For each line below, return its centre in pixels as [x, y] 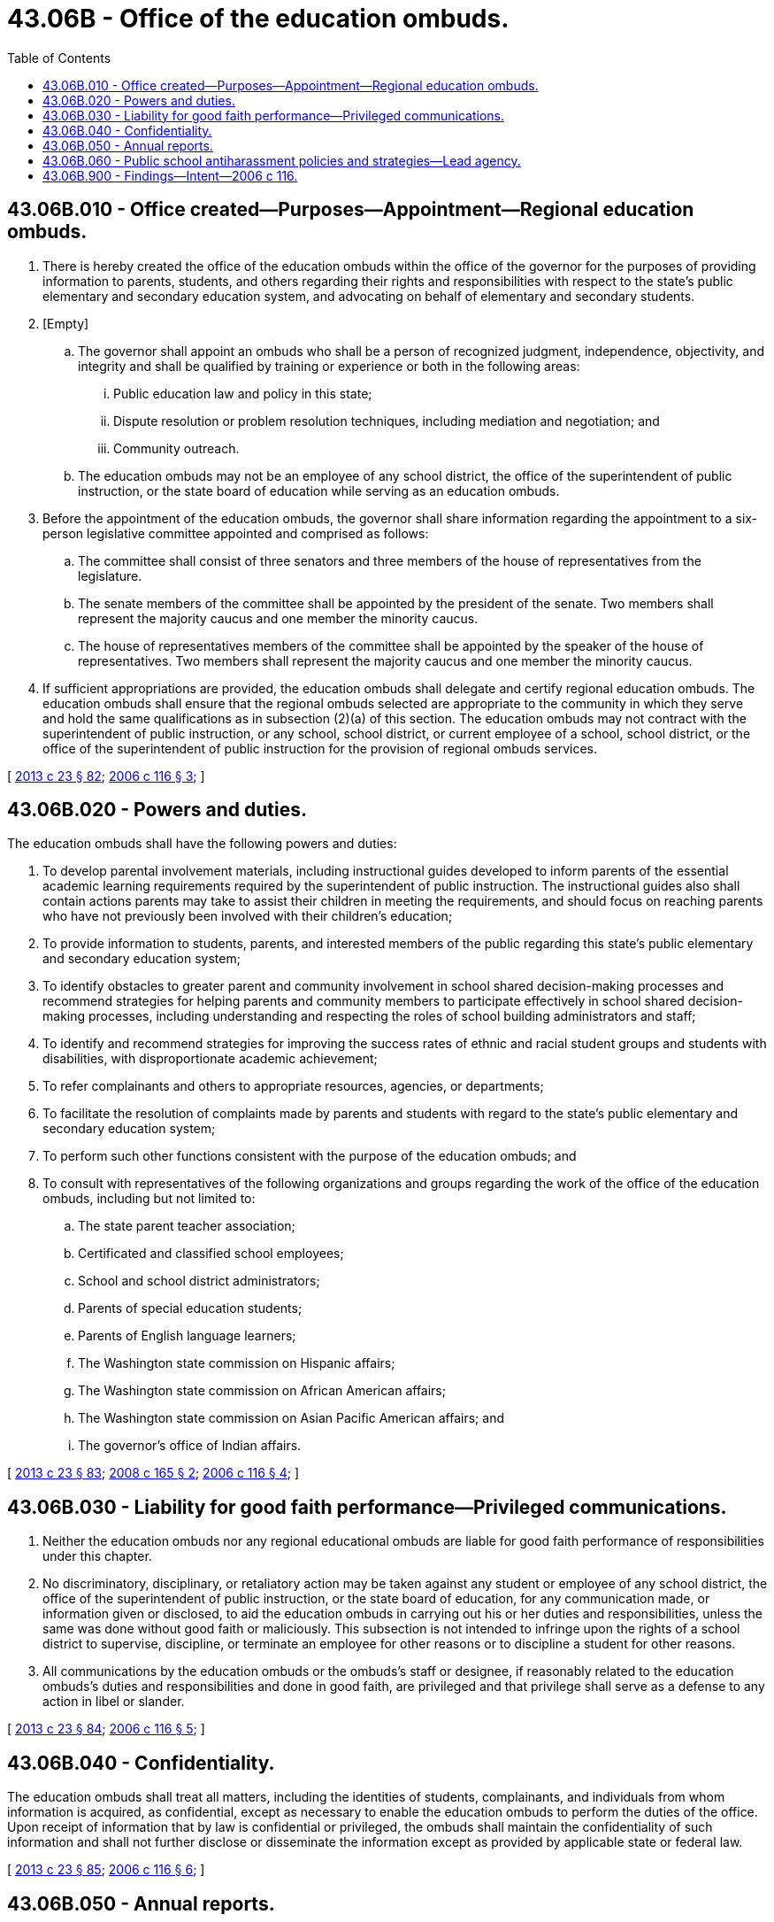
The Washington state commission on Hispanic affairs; [237, 1363]
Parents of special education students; [190, 1308]
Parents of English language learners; [187, 1336]
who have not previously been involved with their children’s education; [248, 916]
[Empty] [66, 323]
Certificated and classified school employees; [211, 1254]
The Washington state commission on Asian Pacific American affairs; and [291, 1418]
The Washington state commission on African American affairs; [262, 1391]
